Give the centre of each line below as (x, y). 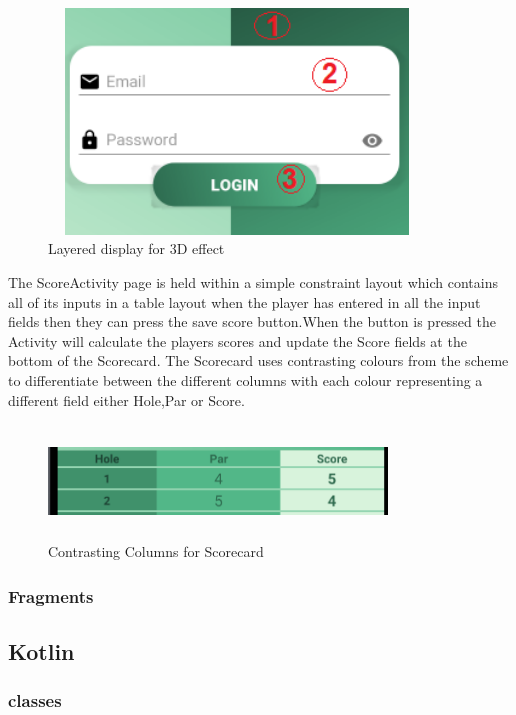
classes (35, 700)
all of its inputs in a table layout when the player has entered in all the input (244, 301)
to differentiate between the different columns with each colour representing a (245, 379)
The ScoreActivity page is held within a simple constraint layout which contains (253, 281)
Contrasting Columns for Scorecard (156, 551)
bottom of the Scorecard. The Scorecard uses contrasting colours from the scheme (258, 360)
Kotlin (41, 650)
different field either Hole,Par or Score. (126, 399)
